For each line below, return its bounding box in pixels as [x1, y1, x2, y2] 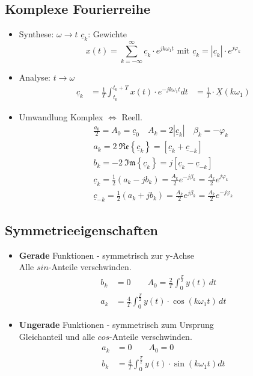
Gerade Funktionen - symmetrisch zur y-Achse [19, 248, 195, 261]
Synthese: [19, 28, 54, 40]
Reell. [121, 110, 142, 123]
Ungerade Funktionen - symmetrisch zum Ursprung [19, 318, 214, 331]
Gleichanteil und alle [19, 330, 95, 342]
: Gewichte [88, 28, 127, 40]
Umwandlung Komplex [19, 110, 103, 123]
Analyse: [19, 71, 50, 84]
